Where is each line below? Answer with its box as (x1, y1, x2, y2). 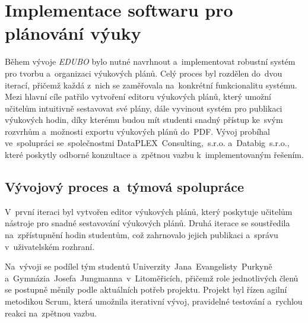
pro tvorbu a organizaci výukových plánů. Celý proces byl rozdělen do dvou (5, 66, 282, 79)
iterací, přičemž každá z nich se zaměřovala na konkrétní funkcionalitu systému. (5, 78, 297, 91)
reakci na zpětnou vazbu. (5, 306, 97, 319)
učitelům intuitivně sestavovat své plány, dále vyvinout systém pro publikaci (5, 102, 282, 114)
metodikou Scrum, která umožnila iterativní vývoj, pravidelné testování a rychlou (5, 295, 303, 308)
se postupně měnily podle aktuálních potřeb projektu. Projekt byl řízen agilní (5, 283, 287, 296)
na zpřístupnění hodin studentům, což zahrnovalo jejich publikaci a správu (5, 229, 278, 241)
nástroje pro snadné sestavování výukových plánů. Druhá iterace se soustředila (5, 217, 290, 229)
